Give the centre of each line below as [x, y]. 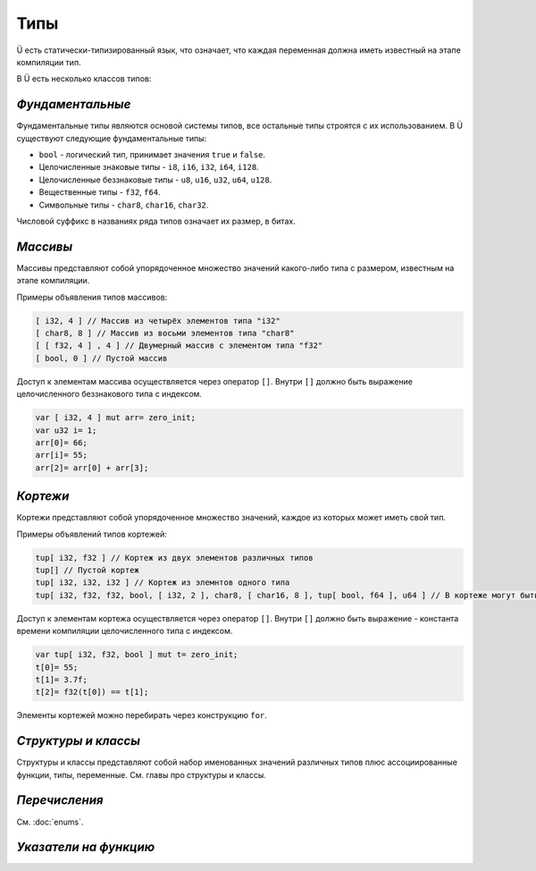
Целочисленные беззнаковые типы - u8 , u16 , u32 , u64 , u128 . [155, 180]
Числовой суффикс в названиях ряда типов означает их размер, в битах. [156, 221]
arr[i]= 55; [62, 455]
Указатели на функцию [86, 847]
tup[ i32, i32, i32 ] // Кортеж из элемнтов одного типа [163, 583]
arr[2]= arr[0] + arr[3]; [92, 468]
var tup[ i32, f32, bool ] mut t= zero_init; [137, 655]
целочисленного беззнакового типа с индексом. [109, 394]
